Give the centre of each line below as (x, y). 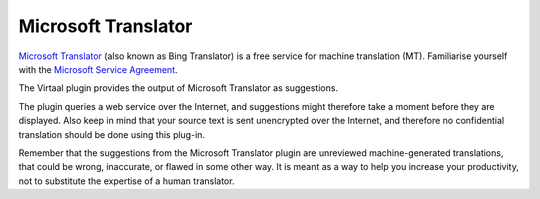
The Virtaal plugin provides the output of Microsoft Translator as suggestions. (178, 88)
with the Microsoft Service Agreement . (98, 69)
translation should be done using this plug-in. (111, 134)
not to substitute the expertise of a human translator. (126, 181)
